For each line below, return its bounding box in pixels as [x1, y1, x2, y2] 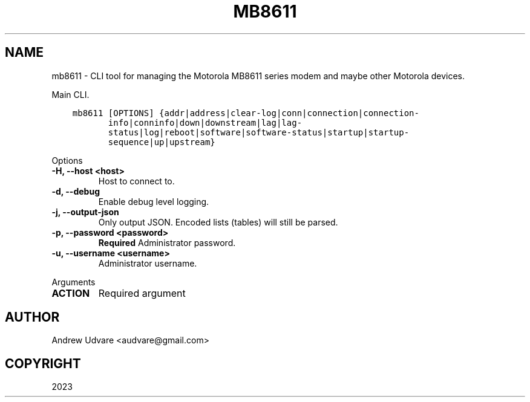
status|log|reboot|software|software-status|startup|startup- [108, 127, 410, 137]
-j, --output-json [51, 206, 119, 217]
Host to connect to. [98, 175, 175, 186]
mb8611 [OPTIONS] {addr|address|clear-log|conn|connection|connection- [72, 108, 419, 118]
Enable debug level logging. [98, 196, 209, 207]
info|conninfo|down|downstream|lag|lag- [108, 117, 303, 128]
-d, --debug [51, 186, 100, 196]
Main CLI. [51, 89, 90, 100]
